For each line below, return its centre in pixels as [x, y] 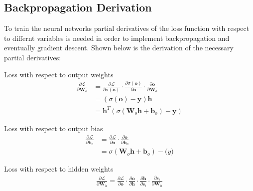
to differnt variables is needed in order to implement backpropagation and [117, 38]
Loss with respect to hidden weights [59, 169]
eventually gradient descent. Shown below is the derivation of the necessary [119, 48]
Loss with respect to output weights [59, 74]
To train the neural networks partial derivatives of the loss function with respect [127, 28]
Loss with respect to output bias [54, 128]
